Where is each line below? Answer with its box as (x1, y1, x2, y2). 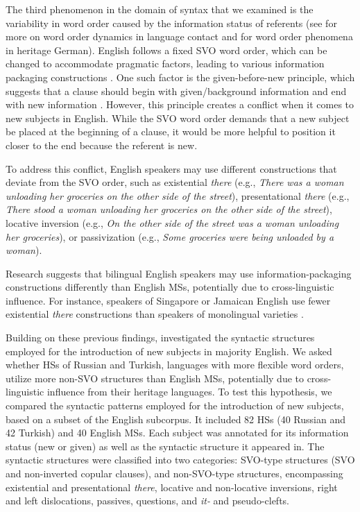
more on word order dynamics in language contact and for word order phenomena (6, 29, 353, 44)
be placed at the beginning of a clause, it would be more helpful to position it (6, 124, 336, 139)
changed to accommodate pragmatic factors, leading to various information (6, 56, 325, 71)
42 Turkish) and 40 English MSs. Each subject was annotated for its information (6, 425, 349, 440)
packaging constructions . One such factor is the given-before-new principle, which (6, 69, 355, 84)
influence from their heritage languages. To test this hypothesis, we (46, 384, 332, 399)
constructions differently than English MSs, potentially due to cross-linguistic (6, 280, 334, 294)
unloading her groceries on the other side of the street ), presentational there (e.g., (6, 188, 350, 203)
